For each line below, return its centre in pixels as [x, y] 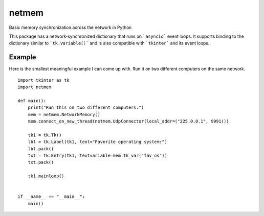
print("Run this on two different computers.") [86, 108]
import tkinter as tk [44, 80]
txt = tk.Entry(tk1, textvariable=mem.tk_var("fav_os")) [97, 155]
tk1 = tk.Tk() [45, 135]
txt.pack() [41, 162]
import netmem [34, 87]
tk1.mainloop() [46, 176]
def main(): [32, 101]
